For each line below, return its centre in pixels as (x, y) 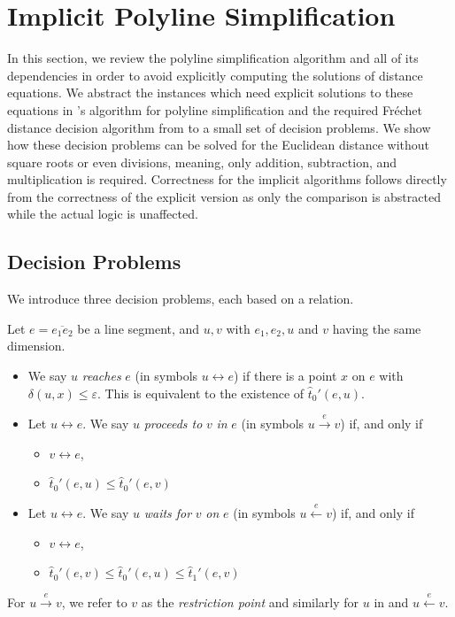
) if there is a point (285, 376)
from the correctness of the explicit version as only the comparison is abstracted (224, 196)
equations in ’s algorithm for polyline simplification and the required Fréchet (215, 109)
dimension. (36, 346)
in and (391, 602)
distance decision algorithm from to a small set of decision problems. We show (219, 127)
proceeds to (173, 424)
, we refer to (94, 602)
